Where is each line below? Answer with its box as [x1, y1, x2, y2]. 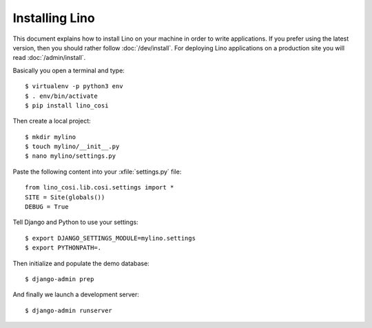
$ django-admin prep [25, 275, 94, 283]
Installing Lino [12, 10, 96, 25]
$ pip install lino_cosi [25, 101, 109, 110]
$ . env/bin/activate [25, 92, 98, 100]
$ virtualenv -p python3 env [25, 83, 123, 90]
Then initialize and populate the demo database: [12, 259, 149, 267]
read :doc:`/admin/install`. [12, 54, 86, 62]
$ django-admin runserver [25, 307, 113, 314]
